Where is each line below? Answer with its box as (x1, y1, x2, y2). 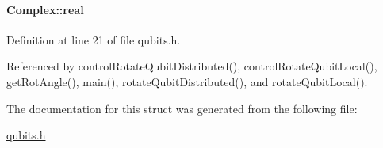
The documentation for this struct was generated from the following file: (6, 100, 358, 116)
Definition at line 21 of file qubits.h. (6, 31, 181, 47)
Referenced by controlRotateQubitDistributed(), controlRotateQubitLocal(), (6, 58, 377, 74)
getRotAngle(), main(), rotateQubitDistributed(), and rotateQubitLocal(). (6, 73, 368, 89)
